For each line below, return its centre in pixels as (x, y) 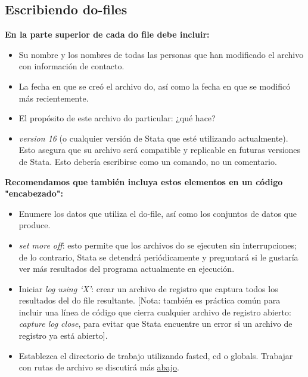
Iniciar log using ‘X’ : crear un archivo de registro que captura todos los (148, 288)
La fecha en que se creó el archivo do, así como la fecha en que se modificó (155, 86)
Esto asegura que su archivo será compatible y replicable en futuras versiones (160, 150)
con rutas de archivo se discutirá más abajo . (99, 367)
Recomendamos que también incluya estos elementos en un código (144, 181)
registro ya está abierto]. (63, 335)
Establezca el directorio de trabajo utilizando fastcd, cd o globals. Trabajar (156, 355)
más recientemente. (54, 98)
